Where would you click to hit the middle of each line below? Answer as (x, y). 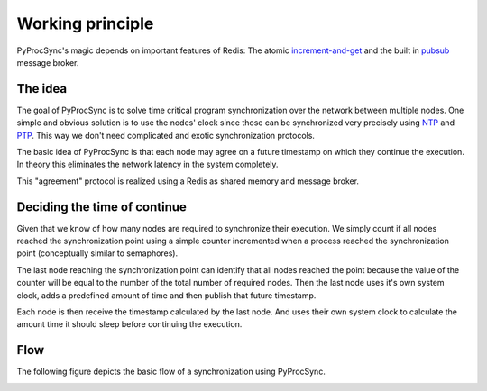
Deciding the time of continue (101, 207)
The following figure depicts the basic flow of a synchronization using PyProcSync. (171, 372)
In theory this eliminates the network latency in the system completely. (147, 164)
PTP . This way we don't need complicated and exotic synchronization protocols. (166, 135)
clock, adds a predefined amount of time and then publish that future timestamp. (166, 295)
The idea (42, 89)
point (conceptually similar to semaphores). (97, 253)
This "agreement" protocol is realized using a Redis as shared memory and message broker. (188, 181)
